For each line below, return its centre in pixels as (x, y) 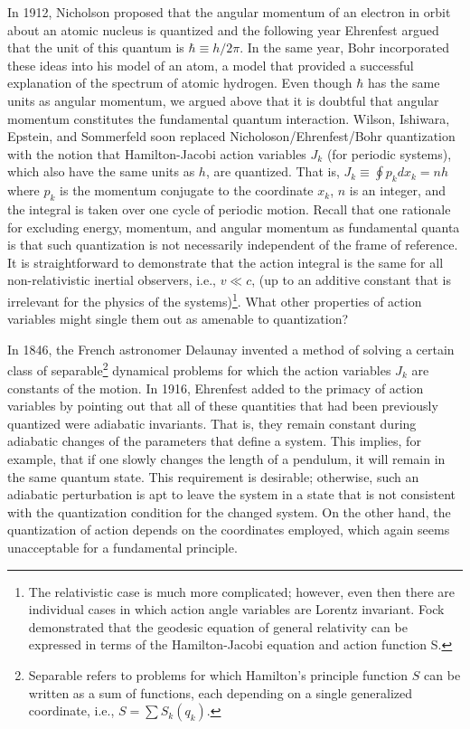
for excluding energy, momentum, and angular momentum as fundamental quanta (234, 227)
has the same (404, 83)
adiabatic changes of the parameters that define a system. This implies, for (214, 441)
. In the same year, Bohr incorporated (345, 47)
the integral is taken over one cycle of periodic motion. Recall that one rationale (229, 208)
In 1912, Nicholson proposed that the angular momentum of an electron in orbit (229, 12)
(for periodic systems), (389, 153)
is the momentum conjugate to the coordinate (187, 190)
